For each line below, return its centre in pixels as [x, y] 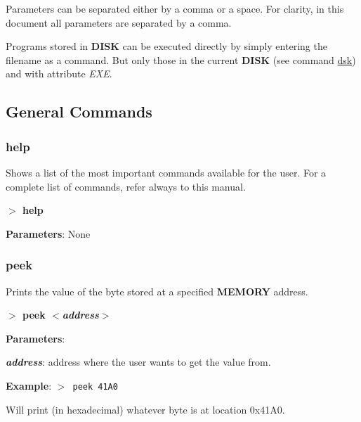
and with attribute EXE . [59, 73]
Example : [29, 385]
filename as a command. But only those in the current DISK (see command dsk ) [181, 59]
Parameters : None [48, 233]
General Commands [79, 111]
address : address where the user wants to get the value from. [138, 362]
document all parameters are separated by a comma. [119, 22]
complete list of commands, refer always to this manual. [126, 186]
